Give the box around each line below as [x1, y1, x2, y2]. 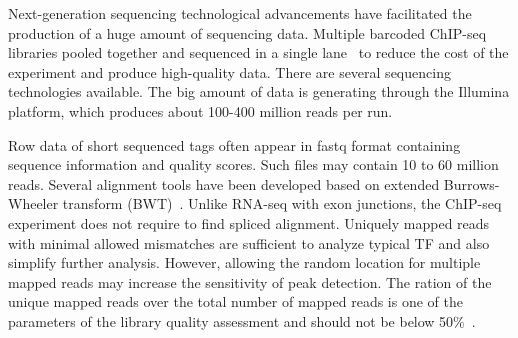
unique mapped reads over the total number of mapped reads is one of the [8, 291, 463, 312]
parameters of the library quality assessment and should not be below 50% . [8, 310, 476, 331]
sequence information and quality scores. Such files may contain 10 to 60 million [8, 154, 499, 175]
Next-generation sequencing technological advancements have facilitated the [8, 3, 472, 23]
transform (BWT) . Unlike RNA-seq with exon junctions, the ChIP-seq [62, 193, 502, 214]
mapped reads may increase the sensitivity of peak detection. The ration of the [8, 271, 492, 292]
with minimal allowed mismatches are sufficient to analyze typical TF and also [8, 232, 490, 253]
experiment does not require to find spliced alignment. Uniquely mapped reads [8, 212, 490, 233]
